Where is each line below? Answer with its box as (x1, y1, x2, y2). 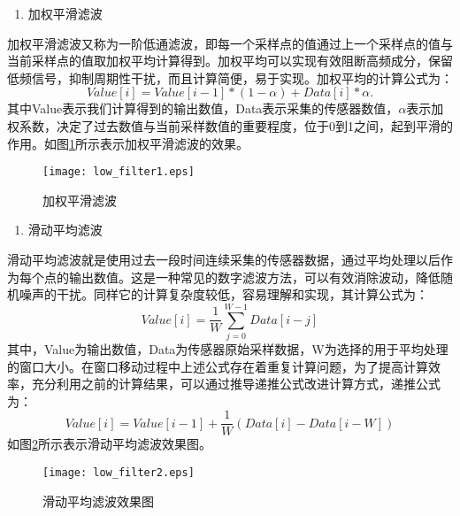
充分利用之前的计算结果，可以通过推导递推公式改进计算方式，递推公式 (31, 374, 441, 393)
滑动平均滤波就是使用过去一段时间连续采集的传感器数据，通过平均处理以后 (7, 250, 441, 268)
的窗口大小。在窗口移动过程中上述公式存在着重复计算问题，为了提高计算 (7, 357, 428, 375)
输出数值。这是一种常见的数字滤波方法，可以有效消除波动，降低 (68, 267, 441, 286)
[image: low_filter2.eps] (42, 466, 195, 479)
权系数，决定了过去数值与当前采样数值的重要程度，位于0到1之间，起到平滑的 (7, 116, 453, 135)
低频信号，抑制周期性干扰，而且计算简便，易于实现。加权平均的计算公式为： (7, 68, 453, 87)
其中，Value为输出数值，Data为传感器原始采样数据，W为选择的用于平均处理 (7, 339, 448, 358)
